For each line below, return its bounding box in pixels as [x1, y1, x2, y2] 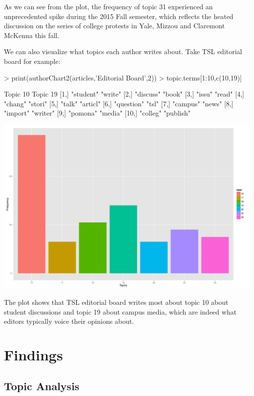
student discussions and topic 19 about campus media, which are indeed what [4, 306, 237, 317]
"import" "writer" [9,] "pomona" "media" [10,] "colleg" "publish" [4, 108, 190, 118]
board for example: [4, 56, 61, 66]
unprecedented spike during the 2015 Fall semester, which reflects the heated [4, 11, 233, 21]
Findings [4, 345, 63, 365]
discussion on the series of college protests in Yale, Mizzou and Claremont [4, 20, 225, 31]
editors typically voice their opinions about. [4, 316, 134, 326]
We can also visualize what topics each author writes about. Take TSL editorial [4, 46, 242, 57]
